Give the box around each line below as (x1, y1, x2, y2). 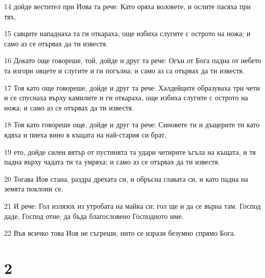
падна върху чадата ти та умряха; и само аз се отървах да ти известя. (4, 156, 220, 167)
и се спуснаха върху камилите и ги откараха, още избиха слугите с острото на (4, 92, 248, 103)
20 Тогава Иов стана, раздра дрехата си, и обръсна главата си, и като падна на (4, 173, 248, 184)
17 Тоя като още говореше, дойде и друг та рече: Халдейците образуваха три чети (4, 82, 260, 93)
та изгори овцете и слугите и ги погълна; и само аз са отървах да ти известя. (4, 65, 245, 75)
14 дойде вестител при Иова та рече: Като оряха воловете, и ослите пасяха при (4, 1, 251, 11)
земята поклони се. (4, 183, 63, 194)
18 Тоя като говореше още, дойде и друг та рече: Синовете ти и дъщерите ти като (4, 119, 260, 130)
